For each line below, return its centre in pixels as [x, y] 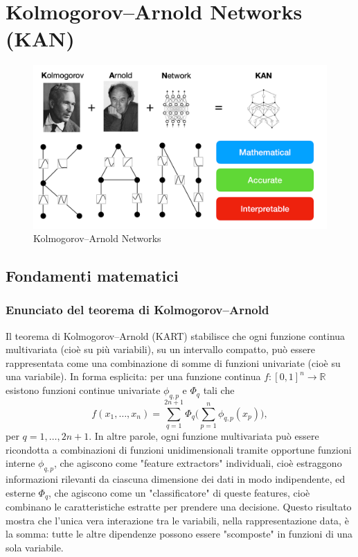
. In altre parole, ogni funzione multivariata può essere [204, 435]
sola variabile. [35, 547]
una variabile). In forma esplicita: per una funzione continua [133, 376]
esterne [20, 492]
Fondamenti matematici [92, 276]
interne [20, 463]
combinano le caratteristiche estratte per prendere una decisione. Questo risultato [179, 507]
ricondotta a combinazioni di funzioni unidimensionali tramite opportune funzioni [179, 449]
